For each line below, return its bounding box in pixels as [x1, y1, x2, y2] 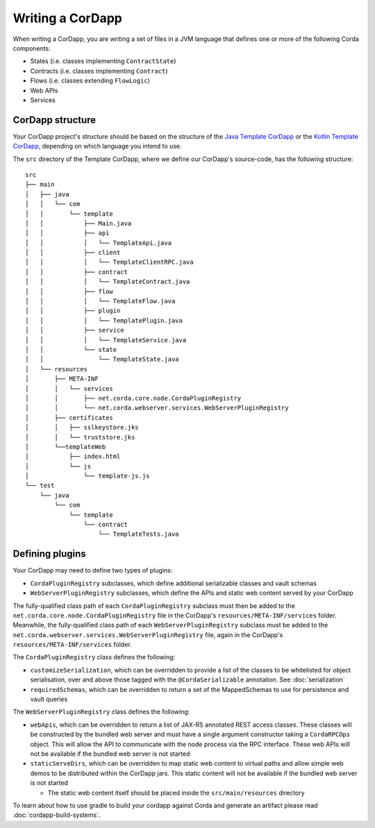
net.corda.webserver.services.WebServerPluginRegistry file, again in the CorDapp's [12, 630, 283, 639]
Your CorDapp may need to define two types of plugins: [12, 566, 173, 575]
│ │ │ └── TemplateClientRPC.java [25, 258, 194, 267]
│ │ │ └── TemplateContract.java [25, 278, 190, 286]
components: [12, 44, 51, 52]
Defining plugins [12, 548, 86, 560]
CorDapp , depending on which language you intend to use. [12, 142, 182, 151]
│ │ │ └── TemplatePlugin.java [25, 316, 183, 324]
